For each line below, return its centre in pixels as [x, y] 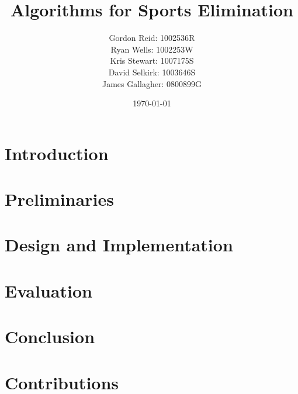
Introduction [57, 153]
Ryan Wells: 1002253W [152, 49]
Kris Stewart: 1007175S [152, 61]
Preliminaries [59, 199]
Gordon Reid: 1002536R [152, 38]
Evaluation [48, 290]
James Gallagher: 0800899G [152, 83]
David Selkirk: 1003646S [152, 72]
